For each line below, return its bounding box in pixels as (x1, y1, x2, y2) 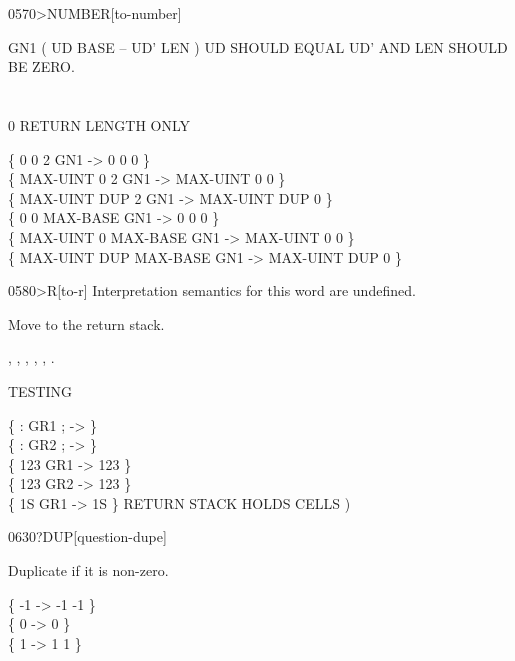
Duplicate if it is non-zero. (8, 560, 169, 581)
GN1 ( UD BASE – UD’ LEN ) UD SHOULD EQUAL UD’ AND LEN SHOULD (8, 36, 508, 57)
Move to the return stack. (8, 313, 165, 334)
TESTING (8, 380, 73, 401)
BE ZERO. (8, 56, 75, 77)
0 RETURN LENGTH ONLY (8, 114, 191, 135)
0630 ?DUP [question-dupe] (8, 526, 167, 547)
